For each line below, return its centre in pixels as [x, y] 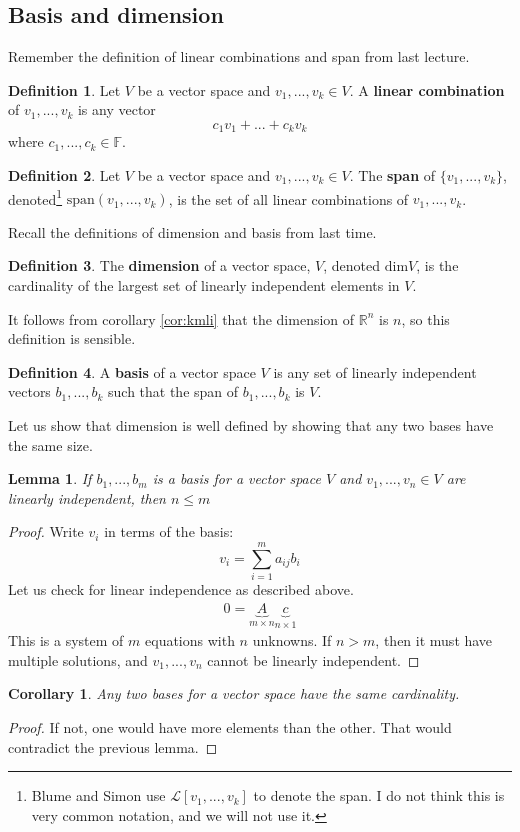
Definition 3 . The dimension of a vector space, [159, 265]
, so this [425, 318]
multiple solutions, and [78, 659]
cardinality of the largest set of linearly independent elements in [204, 285]
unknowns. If [292, 640]
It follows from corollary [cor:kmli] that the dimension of [181, 318]
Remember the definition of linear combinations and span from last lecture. [239, 56]
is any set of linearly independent [375, 371]
